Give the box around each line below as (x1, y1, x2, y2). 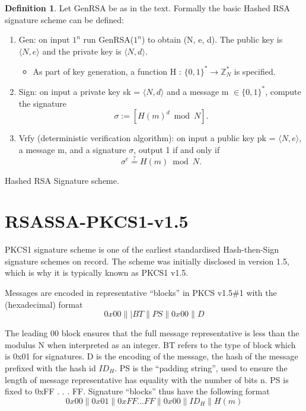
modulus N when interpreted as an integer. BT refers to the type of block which (5, 338, 296, 351)
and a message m (167, 85, 229, 97)
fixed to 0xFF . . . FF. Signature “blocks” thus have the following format (5, 385, 270, 397)
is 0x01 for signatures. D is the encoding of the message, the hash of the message (5, 350, 298, 362)
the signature (18, 97, 67, 109)
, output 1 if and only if (133, 143, 220, 155)
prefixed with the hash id (5, 362, 96, 374)
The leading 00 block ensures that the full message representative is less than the (5, 327, 299, 339)
